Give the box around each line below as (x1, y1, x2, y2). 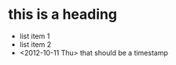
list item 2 (19, 39, 52, 49)
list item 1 (19, 31, 50, 41)
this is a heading (8, 5, 118, 23)
